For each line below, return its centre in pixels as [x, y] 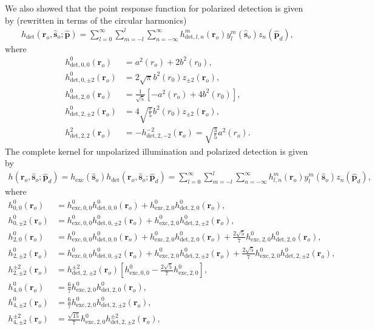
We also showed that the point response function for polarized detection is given [154, 8]
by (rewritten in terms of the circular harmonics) [96, 20]
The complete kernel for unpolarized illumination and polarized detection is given [157, 151]
